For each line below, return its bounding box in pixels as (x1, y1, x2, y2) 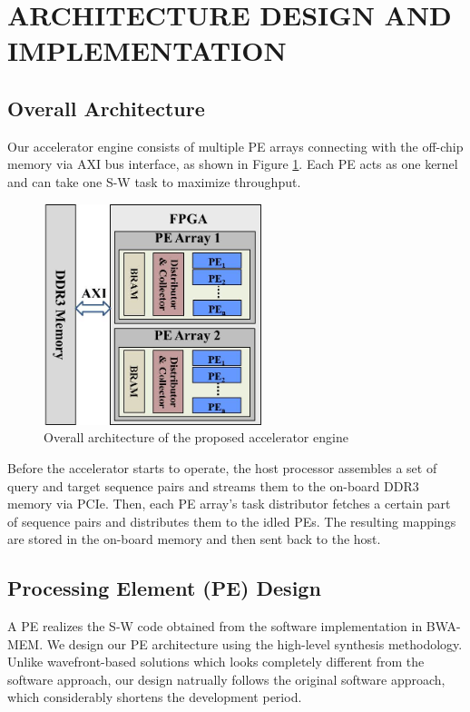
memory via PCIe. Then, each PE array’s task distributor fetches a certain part (7, 494, 451, 513)
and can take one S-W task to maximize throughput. (7, 172, 301, 191)
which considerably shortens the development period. (7, 687, 302, 707)
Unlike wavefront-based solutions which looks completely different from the (7, 652, 425, 671)
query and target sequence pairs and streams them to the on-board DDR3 (7, 476, 419, 495)
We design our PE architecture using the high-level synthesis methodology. (46, 634, 463, 653)
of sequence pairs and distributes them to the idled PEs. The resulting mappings (7, 511, 456, 530)
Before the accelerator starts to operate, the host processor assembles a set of (7, 458, 437, 477)
